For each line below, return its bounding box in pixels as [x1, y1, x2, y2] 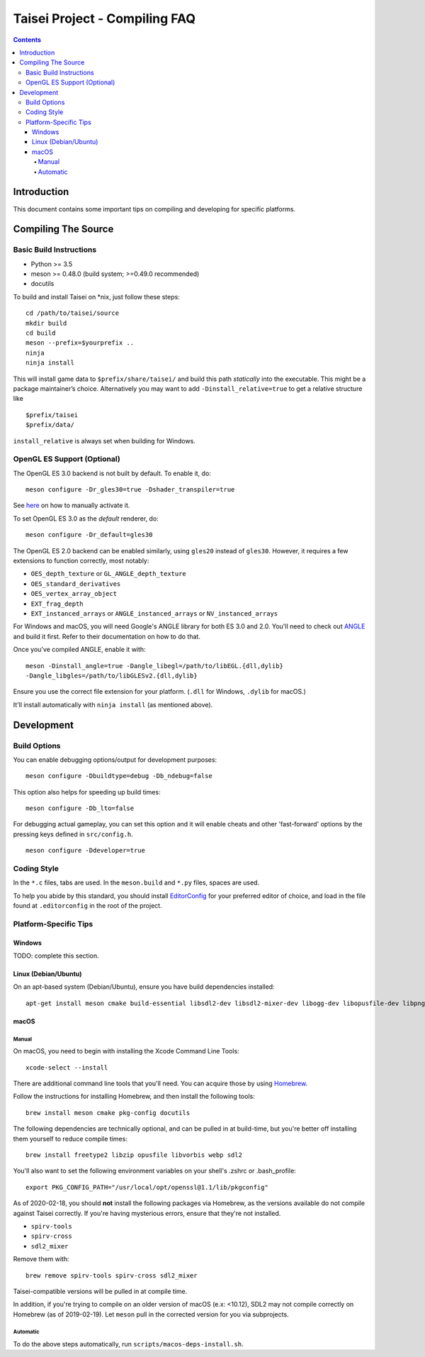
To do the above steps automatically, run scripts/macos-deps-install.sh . [13, 1340, 244, 1348]
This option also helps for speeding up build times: [13, 787, 161, 796]
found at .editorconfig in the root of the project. [13, 902, 162, 910]
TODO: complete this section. [13, 951, 99, 960]
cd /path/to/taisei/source [25, 309, 120, 317]
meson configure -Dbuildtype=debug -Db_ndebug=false [25, 772, 212, 780]
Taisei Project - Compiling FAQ [13, 11, 196, 26]
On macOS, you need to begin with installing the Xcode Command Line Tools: [13, 1047, 240, 1056]
